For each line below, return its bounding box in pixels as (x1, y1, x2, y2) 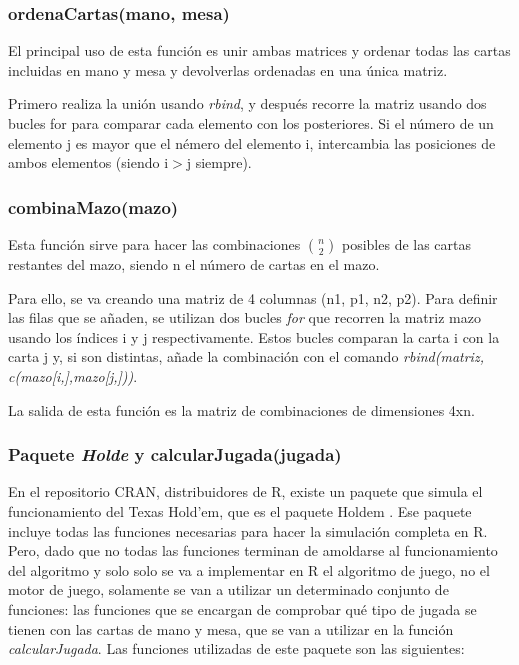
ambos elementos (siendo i (8, 152, 169, 173)
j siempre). (186, 152, 252, 173)
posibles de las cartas (341, 234, 472, 254)
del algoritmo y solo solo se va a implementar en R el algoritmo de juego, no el (8, 559, 490, 580)
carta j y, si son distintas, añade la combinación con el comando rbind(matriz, (8, 346, 484, 367)
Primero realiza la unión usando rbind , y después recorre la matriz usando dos (8, 93, 487, 114)
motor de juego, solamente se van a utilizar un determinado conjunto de (8, 579, 449, 600)
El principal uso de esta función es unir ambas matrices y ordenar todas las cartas (8, 40, 511, 61)
